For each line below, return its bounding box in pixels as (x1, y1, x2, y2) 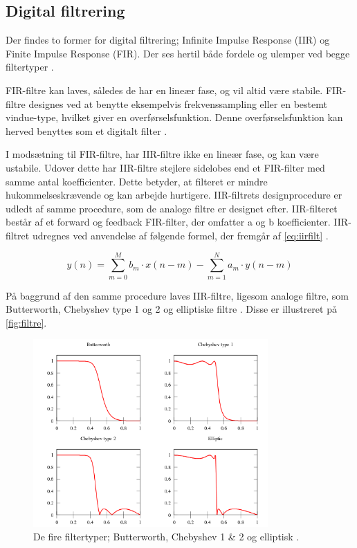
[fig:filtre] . (6, 315, 47, 329)
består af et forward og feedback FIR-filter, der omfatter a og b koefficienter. (6, 214, 331, 229)
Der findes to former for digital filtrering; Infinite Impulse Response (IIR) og (6, 33, 330, 47)
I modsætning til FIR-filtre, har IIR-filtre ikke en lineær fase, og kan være (6, 147, 319, 161)
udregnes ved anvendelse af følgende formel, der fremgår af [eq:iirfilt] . (32, 228, 329, 242)
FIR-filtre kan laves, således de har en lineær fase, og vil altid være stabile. (6, 82, 323, 97)
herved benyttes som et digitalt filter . (6, 123, 167, 138)
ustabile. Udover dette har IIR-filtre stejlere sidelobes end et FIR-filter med (6, 160, 325, 174)
